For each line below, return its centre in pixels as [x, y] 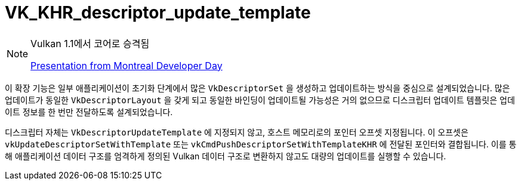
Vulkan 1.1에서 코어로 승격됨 [90, 43]
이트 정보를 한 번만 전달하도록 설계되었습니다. [89, 112]
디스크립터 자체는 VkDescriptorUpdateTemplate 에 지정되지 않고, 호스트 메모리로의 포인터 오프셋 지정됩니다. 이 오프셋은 [237, 132]
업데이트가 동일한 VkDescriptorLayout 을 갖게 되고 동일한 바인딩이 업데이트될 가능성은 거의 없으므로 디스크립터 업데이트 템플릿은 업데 [260, 100]
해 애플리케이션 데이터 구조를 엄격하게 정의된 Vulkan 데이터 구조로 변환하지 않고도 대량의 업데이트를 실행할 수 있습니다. [226, 156]
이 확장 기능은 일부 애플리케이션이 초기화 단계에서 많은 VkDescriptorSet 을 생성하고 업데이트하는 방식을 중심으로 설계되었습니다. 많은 [258, 88]
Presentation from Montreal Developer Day [127, 65]
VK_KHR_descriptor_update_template [158, 13]
